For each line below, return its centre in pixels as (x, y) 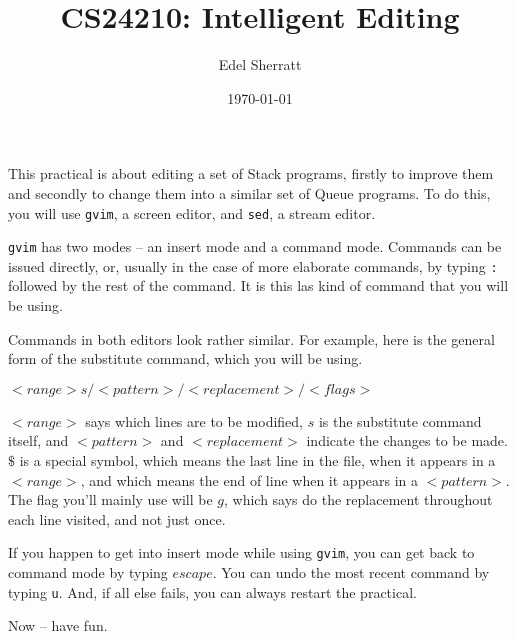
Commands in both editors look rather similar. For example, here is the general (251, 338)
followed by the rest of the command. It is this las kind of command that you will (258, 285)
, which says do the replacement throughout (358, 499)
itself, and (38, 440)
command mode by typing (88, 572)
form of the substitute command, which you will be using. (185, 358)
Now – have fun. (58, 625)
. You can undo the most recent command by (351, 572)
